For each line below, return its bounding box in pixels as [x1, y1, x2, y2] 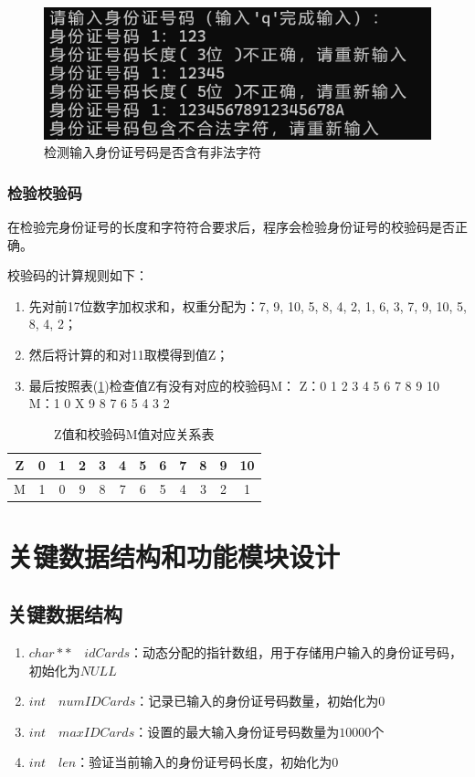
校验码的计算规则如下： [7, 266, 148, 285]
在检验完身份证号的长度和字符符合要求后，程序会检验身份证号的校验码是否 [7, 217, 455, 236]
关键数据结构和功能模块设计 [7, 537, 341, 574]
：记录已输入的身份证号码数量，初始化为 [135, 691, 379, 710]
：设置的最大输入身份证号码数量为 [134, 721, 340, 740]
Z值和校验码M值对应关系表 [54, 424, 215, 443]
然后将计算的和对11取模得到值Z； [28, 345, 229, 364]
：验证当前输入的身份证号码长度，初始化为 [76, 752, 332, 772]
